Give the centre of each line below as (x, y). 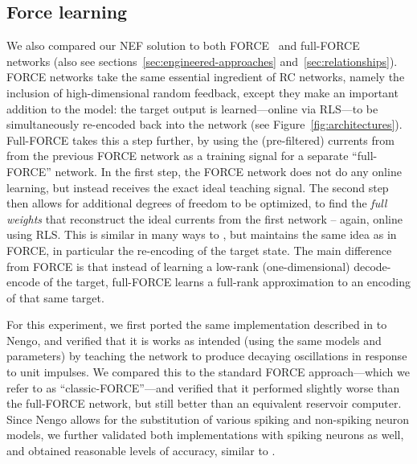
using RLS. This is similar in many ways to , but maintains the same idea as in (202, 234)
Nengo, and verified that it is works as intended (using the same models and (194, 340)
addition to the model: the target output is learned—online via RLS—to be (192, 108)
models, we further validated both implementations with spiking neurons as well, (205, 435)
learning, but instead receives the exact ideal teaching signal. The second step (198, 187)
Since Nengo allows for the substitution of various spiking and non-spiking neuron (208, 419)
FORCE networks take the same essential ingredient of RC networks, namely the (206, 77)
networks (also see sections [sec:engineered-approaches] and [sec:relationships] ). (202, 61)
